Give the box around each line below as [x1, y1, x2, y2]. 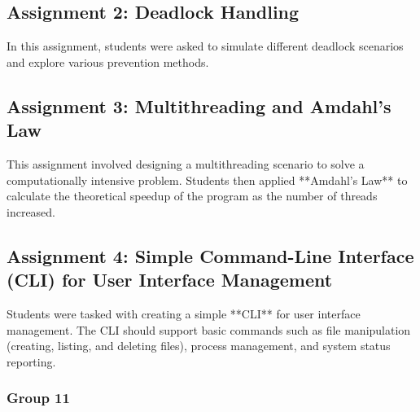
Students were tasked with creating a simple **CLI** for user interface [7, 305, 361, 322]
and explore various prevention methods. [7, 53, 209, 70]
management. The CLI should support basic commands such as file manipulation [7, 321, 411, 338]
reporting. [7, 353, 56, 370]
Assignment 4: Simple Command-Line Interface [7, 243, 414, 268]
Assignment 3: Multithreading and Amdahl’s [7, 93, 392, 118]
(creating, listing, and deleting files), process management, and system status [7, 337, 391, 354]
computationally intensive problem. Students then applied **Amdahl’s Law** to [7, 171, 408, 188]
